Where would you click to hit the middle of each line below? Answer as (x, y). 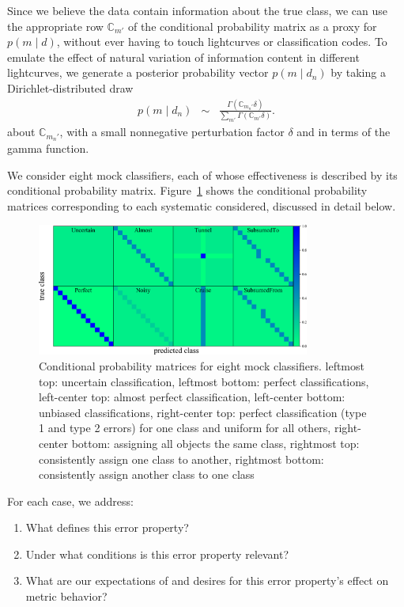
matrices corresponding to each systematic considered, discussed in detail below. (202, 205)
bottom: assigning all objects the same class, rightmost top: (215, 443)
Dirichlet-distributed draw (70, 87)
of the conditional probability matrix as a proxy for (252, 26)
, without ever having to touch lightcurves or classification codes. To (222, 42)
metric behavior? (66, 596)
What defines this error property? (107, 527)
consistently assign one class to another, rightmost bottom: (181, 459)
